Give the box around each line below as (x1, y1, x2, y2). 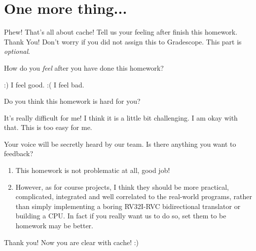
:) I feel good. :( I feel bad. (4, 79, 84, 89)
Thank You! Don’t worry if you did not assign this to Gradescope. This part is (4, 36, 242, 46)
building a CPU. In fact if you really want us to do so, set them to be (15, 210, 226, 221)
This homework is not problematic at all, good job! (15, 165, 170, 175)
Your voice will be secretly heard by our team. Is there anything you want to (4, 138, 236, 149)
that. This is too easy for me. (4, 122, 92, 132)
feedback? (4, 148, 34, 159)
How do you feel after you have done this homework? (4, 62, 164, 73)
